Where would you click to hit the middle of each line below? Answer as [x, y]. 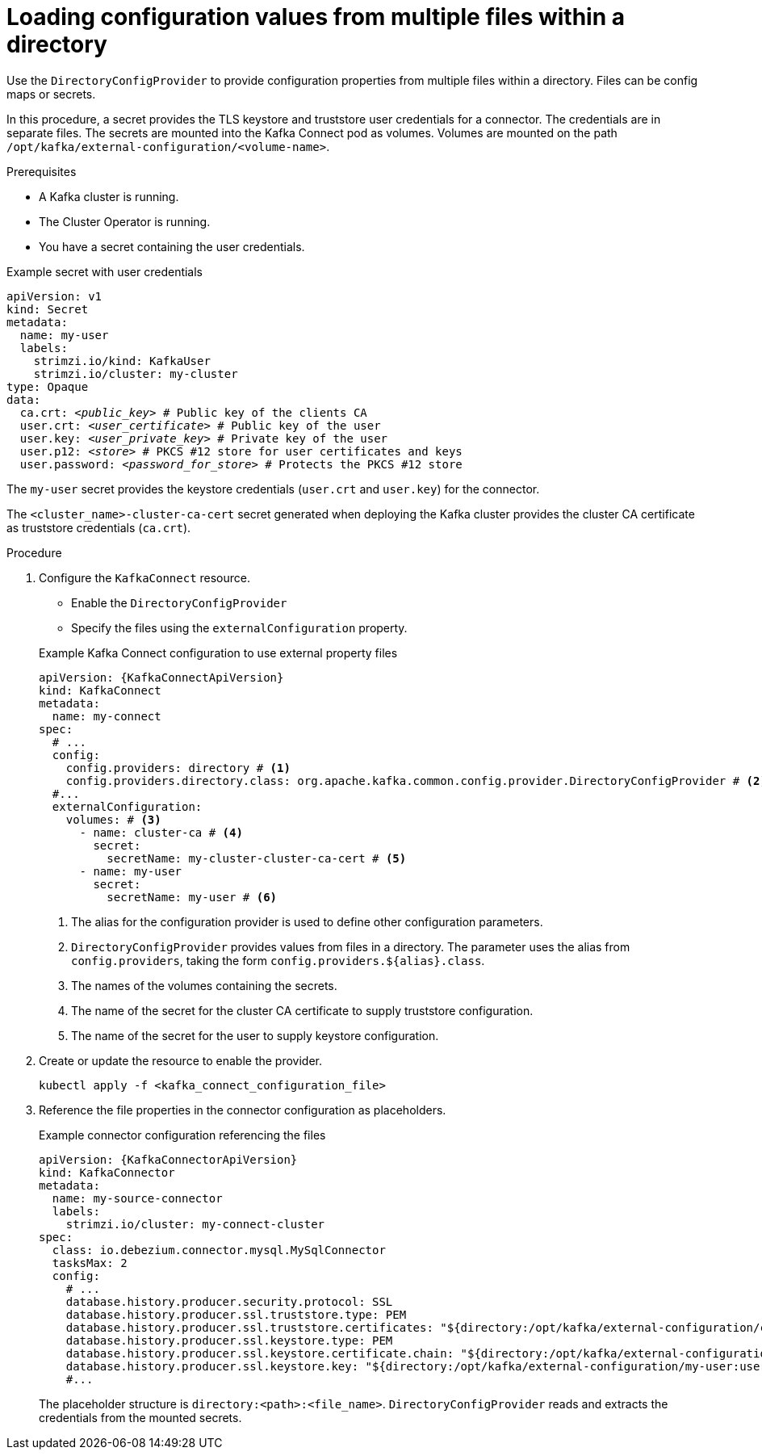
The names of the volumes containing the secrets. [204, 985]
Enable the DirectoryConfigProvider [179, 602]
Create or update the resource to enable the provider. [180, 1060]
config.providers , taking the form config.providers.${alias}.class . [278, 960]
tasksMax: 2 [90, 1263]
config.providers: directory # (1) [178, 768]
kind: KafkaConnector [107, 1172]
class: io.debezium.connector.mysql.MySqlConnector [219, 1250]
